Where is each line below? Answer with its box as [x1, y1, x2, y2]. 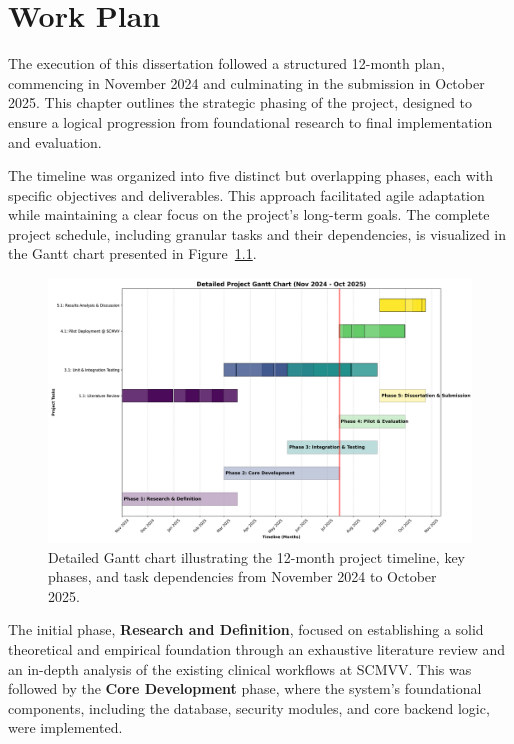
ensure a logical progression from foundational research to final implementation [8, 111, 493, 132]
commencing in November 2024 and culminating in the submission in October [8, 72, 485, 93]
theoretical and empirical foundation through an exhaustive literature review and [8, 639, 505, 660]
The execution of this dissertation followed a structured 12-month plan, [8, 53, 445, 74]
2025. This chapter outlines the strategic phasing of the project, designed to [8, 92, 473, 113]
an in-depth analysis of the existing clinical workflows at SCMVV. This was [8, 658, 472, 679]
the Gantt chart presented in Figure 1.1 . [8, 243, 257, 264]
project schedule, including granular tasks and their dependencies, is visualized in [8, 223, 507, 244]
